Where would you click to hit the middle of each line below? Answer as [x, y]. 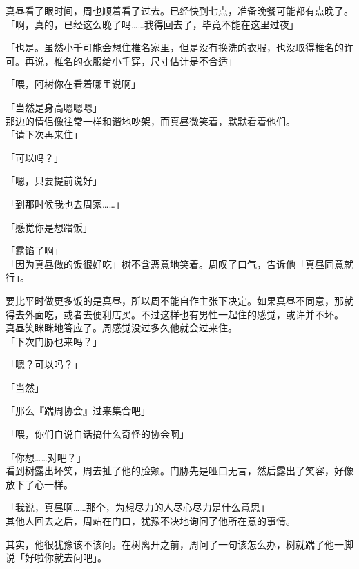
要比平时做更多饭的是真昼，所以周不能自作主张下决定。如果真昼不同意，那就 [179, 300]
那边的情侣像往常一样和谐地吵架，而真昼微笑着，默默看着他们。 [151, 120]
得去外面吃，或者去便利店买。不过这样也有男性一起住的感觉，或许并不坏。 [175, 314]
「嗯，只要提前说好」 [54, 181]
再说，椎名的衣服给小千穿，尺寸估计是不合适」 [131, 60]
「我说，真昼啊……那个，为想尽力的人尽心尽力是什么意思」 [138, 507]
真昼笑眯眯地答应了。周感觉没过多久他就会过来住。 [122, 328]
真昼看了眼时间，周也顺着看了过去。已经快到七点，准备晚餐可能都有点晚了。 [179, 10]
